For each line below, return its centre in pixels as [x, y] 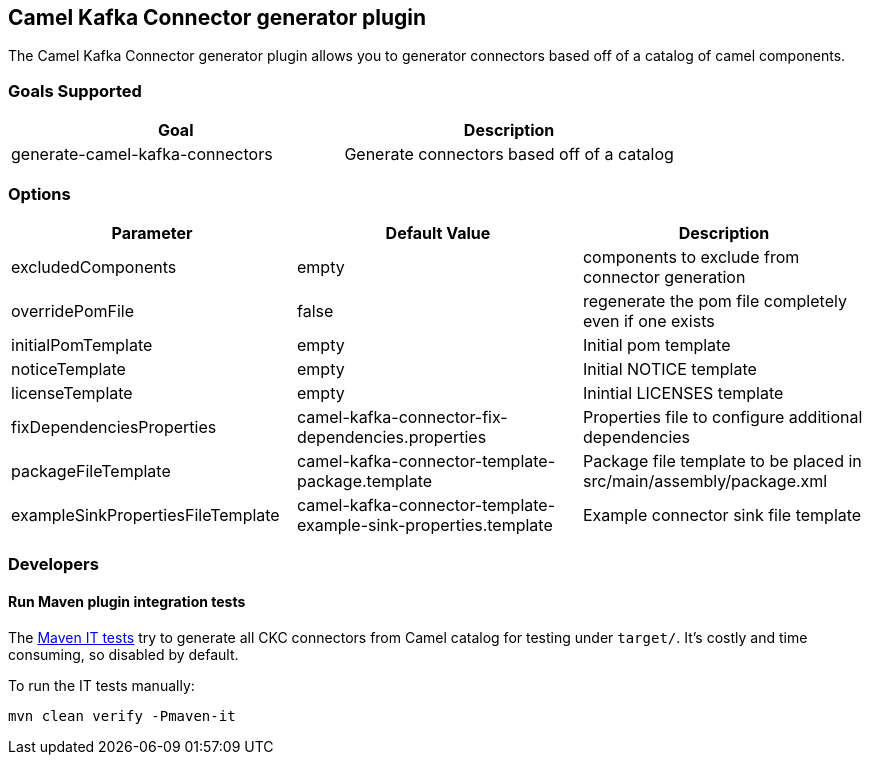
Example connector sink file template [722, 514]
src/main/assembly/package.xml [705, 480]
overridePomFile [73, 310]
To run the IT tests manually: [101, 685]
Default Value [438, 232]
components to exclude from [691, 256]
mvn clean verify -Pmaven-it [122, 715]
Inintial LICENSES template [683, 392]
